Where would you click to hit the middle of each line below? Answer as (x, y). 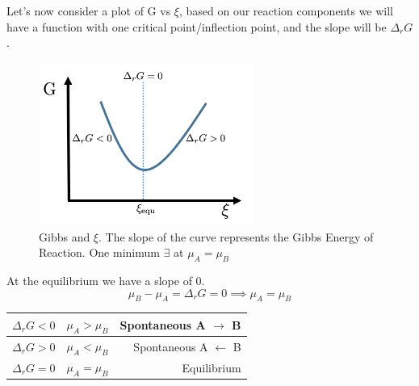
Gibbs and (65, 236)
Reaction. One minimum (99, 252)
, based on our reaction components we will (286, 10)
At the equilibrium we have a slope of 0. (106, 281)
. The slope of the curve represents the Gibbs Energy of (236, 236)
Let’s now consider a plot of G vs (89, 10)
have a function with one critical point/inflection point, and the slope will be (197, 26)
